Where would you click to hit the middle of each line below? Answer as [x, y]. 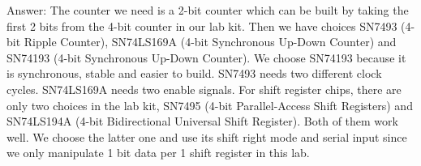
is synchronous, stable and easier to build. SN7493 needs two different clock [194, 73]
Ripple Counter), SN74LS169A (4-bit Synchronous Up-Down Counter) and [210, 42]
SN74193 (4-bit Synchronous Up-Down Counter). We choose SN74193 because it [206, 57]
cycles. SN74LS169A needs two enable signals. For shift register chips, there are [204, 89]
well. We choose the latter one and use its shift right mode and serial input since [207, 136]
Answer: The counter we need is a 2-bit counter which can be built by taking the [208, 10]
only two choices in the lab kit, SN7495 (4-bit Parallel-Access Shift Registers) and [210, 105]
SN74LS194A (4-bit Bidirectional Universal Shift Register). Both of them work [202, 121]
